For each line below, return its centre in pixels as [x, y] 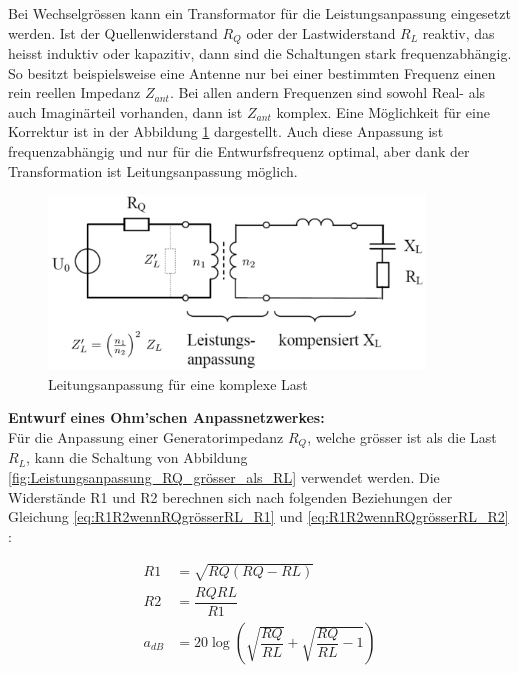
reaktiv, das [458, 32]
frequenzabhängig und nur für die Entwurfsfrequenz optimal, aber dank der [239, 151]
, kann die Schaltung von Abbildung [137, 457]
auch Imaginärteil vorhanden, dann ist [125, 111]
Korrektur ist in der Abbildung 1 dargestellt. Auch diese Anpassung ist [226, 131]
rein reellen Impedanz [74, 92]
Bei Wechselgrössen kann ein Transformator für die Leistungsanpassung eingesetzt [259, 13]
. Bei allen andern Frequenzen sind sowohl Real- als [327, 92]
